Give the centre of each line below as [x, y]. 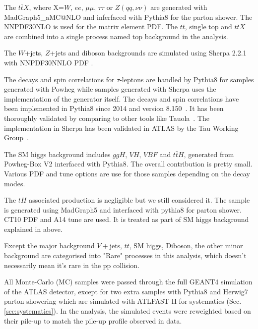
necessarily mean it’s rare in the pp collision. [72, 265]
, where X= [46, 7]
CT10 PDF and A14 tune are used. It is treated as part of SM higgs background [127, 219]
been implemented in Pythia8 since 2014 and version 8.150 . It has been [114, 108]
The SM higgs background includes [57, 154]
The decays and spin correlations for [59, 79]
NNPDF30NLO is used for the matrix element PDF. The [91, 27]
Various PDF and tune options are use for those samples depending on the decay [127, 173]
